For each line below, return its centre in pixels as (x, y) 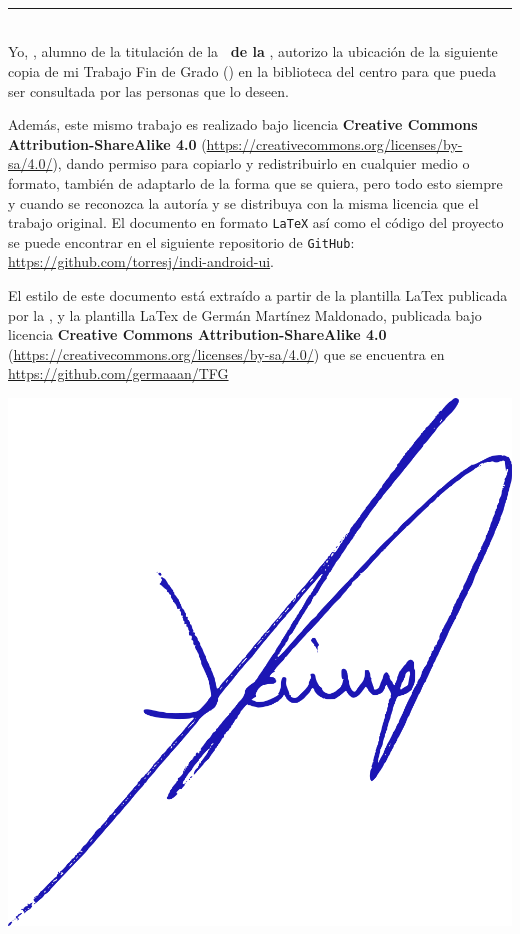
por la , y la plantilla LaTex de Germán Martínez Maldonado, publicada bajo (245, 314)
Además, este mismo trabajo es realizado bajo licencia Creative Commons (243, 124)
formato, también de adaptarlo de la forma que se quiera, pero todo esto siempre (255, 182)
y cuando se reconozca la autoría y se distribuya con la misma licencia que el (243, 202)
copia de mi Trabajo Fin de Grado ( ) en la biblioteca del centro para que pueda (252, 70)
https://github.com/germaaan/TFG (118, 373)
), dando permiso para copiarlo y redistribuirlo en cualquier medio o (261, 163)
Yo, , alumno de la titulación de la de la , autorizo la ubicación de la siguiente (253, 51)
